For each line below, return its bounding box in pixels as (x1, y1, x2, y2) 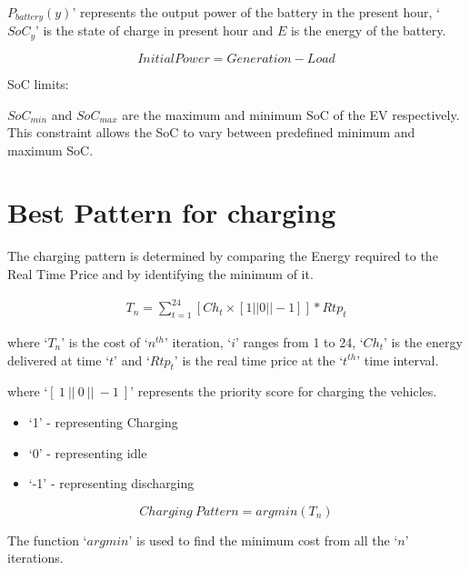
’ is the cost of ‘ (61, 332, 148, 351)
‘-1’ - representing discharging (28, 474, 195, 493)
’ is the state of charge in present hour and (35, 21, 274, 40)
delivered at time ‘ (7, 350, 110, 369)
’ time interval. (356, 350, 439, 369)
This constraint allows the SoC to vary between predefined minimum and (7, 123, 415, 142)
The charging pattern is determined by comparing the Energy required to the (7, 246, 438, 265)
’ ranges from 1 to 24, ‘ (235, 332, 364, 351)
